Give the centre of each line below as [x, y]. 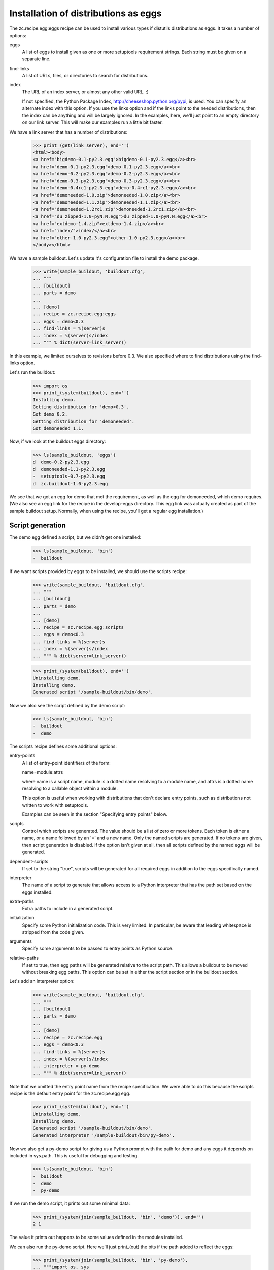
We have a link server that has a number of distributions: [68, 132]
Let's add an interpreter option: [42, 981]
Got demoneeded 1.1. [58, 428]
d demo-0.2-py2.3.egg [61, 462]
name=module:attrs [43, 772]
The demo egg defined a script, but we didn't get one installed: [75, 537]
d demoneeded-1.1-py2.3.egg [69, 469]
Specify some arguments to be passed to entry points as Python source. [98, 948]
